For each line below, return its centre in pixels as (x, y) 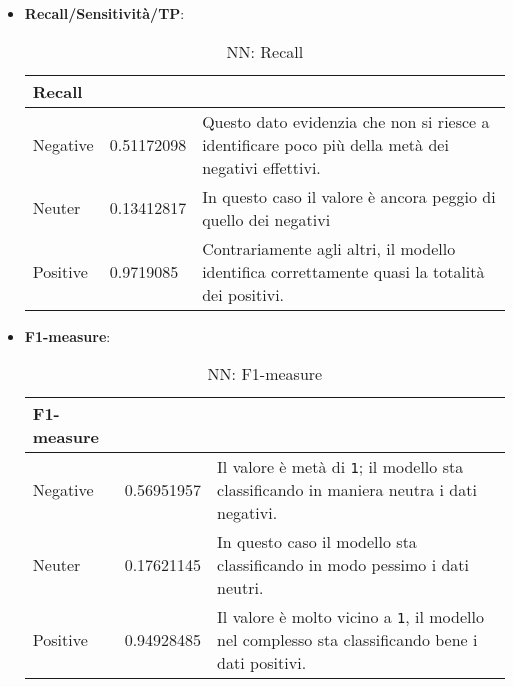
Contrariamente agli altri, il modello (329, 248)
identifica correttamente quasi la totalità (343, 271)
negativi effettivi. (261, 167)
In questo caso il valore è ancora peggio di (349, 196)
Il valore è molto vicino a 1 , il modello (350, 617)
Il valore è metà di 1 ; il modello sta (340, 467)
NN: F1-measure (265, 374)
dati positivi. (262, 663)
